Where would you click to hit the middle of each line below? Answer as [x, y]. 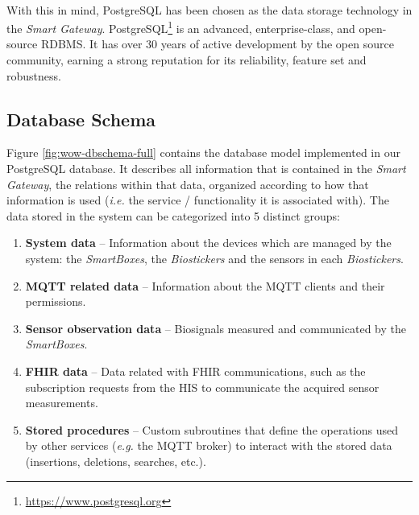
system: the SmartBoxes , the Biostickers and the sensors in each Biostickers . [214, 258]
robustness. [34, 75]
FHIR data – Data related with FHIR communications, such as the [195, 371]
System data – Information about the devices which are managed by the [208, 243]
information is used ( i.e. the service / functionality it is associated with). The [198, 200]
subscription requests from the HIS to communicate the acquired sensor [202, 387]
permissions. [56, 301]
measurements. [62, 403]
